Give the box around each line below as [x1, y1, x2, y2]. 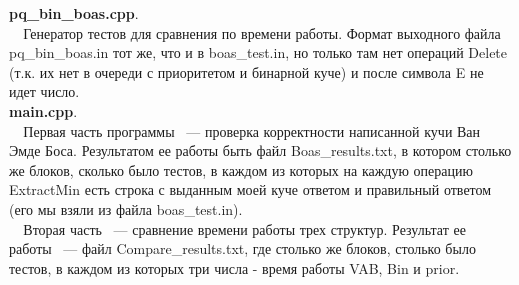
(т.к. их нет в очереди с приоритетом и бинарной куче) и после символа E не [9, 61, 484, 82]
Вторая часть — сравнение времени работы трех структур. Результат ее [23, 218, 466, 239]
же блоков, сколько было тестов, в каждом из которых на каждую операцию [9, 159, 473, 180]
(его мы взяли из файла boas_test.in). [9, 199, 243, 220]
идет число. [9, 81, 80, 102]
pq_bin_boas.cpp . [9, 3, 139, 23]
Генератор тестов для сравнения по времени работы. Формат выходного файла [23, 22, 501, 43]
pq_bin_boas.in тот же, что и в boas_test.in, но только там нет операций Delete [9, 42, 508, 63]
